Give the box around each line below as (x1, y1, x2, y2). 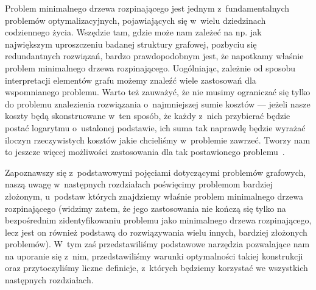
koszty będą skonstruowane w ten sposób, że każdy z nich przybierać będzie (5, 109, 290, 122)
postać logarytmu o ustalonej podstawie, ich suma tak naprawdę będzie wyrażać (5, 121, 306, 134)
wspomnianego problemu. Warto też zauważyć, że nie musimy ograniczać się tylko (5, 85, 311, 98)
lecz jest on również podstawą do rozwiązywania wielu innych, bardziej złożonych (5, 225, 307, 238)
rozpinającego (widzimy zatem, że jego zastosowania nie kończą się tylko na (5, 201, 286, 214)
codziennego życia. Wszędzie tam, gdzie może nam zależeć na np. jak (5, 26, 262, 38)
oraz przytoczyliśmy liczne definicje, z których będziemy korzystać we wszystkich (5, 261, 308, 274)
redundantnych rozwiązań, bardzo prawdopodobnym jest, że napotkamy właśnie (5, 49, 304, 62)
